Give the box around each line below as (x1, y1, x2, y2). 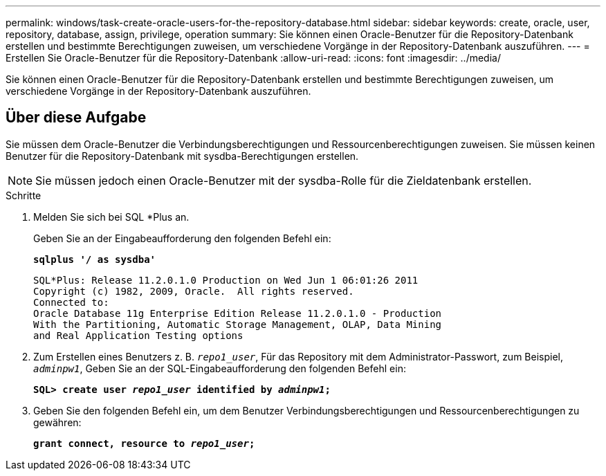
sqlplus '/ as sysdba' (33, 253, 156, 265)
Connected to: (33, 296, 109, 308)
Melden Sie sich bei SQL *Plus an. (33, 210, 190, 223)
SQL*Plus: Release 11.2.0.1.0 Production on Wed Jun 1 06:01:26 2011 (33, 274, 419, 286)
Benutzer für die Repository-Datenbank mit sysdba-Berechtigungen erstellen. (6, 149, 359, 162)
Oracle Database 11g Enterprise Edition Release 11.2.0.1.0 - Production (33, 307, 442, 319)
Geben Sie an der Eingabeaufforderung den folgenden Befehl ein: (33, 232, 331, 244)
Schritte (6, 189, 42, 201)
